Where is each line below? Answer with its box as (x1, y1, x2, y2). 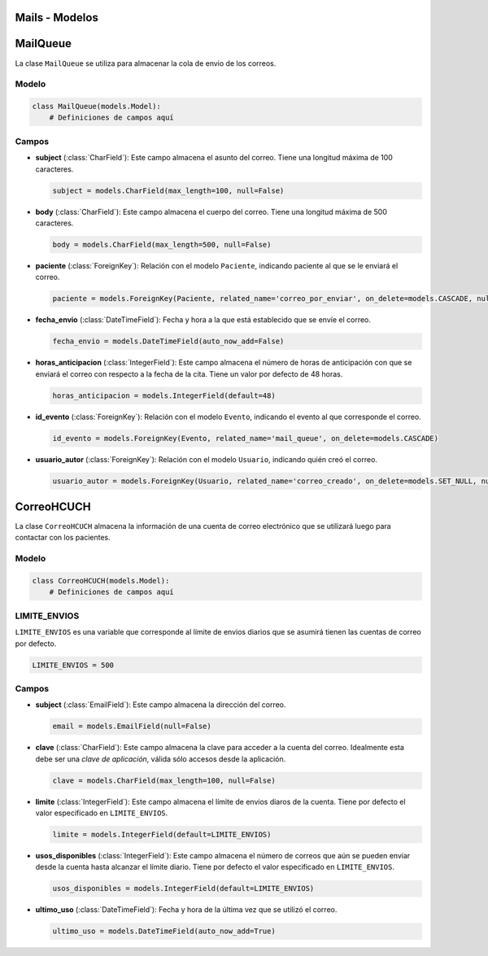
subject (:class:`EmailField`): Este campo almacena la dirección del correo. (35, 700, 286, 709)
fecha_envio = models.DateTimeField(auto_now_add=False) (52, 337, 285, 346)
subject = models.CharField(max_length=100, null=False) (52, 186, 285, 195)
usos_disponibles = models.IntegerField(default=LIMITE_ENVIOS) (52, 884, 315, 893)
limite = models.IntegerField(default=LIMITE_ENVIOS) (52, 830, 272, 839)
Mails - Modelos (15, 11, 99, 24)
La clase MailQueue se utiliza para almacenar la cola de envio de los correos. (15, 58, 277, 68)
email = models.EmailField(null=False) (52, 722, 211, 731)
